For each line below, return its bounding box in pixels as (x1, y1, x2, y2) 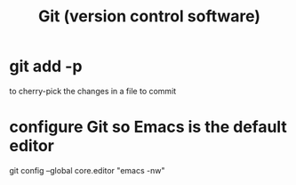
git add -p (9, 56, 83, 76)
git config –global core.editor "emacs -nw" (9, 165, 165, 175)
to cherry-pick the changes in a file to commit (9, 85, 177, 96)
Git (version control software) (38, 6, 260, 27)
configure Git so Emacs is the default (9, 117, 287, 137)
